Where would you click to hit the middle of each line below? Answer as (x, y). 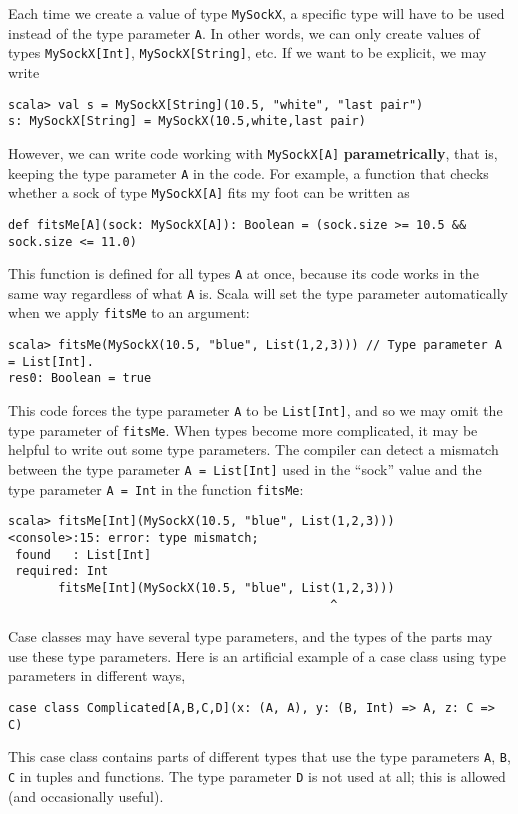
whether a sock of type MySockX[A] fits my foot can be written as (209, 192)
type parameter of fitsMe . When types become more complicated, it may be (243, 429)
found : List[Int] (83, 554)
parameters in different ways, (97, 675)
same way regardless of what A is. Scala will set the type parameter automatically (258, 292)
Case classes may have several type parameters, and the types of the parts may (250, 636)
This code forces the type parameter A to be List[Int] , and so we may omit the (255, 410)
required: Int (62, 571)
